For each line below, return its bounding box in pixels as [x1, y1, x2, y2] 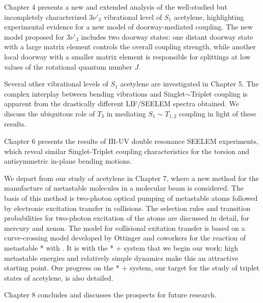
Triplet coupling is [190, 88, 248, 99]
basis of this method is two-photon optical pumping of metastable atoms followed [4, 192, 258, 203]
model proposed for [4, 31, 65, 42]
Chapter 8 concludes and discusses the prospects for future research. [4, 289, 217, 300]
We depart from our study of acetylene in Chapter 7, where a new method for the [4, 172, 259, 183]
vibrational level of [103, 11, 162, 22]
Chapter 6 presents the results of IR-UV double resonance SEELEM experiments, [4, 135, 258, 146]
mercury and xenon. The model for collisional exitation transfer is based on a [4, 222, 245, 233]
